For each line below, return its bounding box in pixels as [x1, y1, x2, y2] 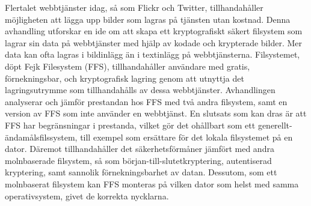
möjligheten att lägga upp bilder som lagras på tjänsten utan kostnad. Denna [5, 13, 291, 25]
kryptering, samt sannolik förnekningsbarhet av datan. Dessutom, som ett [5, 166, 277, 178]
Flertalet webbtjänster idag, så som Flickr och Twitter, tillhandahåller [5, 1, 263, 13]
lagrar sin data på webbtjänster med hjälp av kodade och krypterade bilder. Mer [5, 36, 302, 49]
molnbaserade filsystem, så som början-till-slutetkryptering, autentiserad [5, 154, 272, 166]
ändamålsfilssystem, [5, 130, 78, 143]
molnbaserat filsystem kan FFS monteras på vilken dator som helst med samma [5, 177, 299, 190]
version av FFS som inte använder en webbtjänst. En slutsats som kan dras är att [5, 107, 307, 120]
